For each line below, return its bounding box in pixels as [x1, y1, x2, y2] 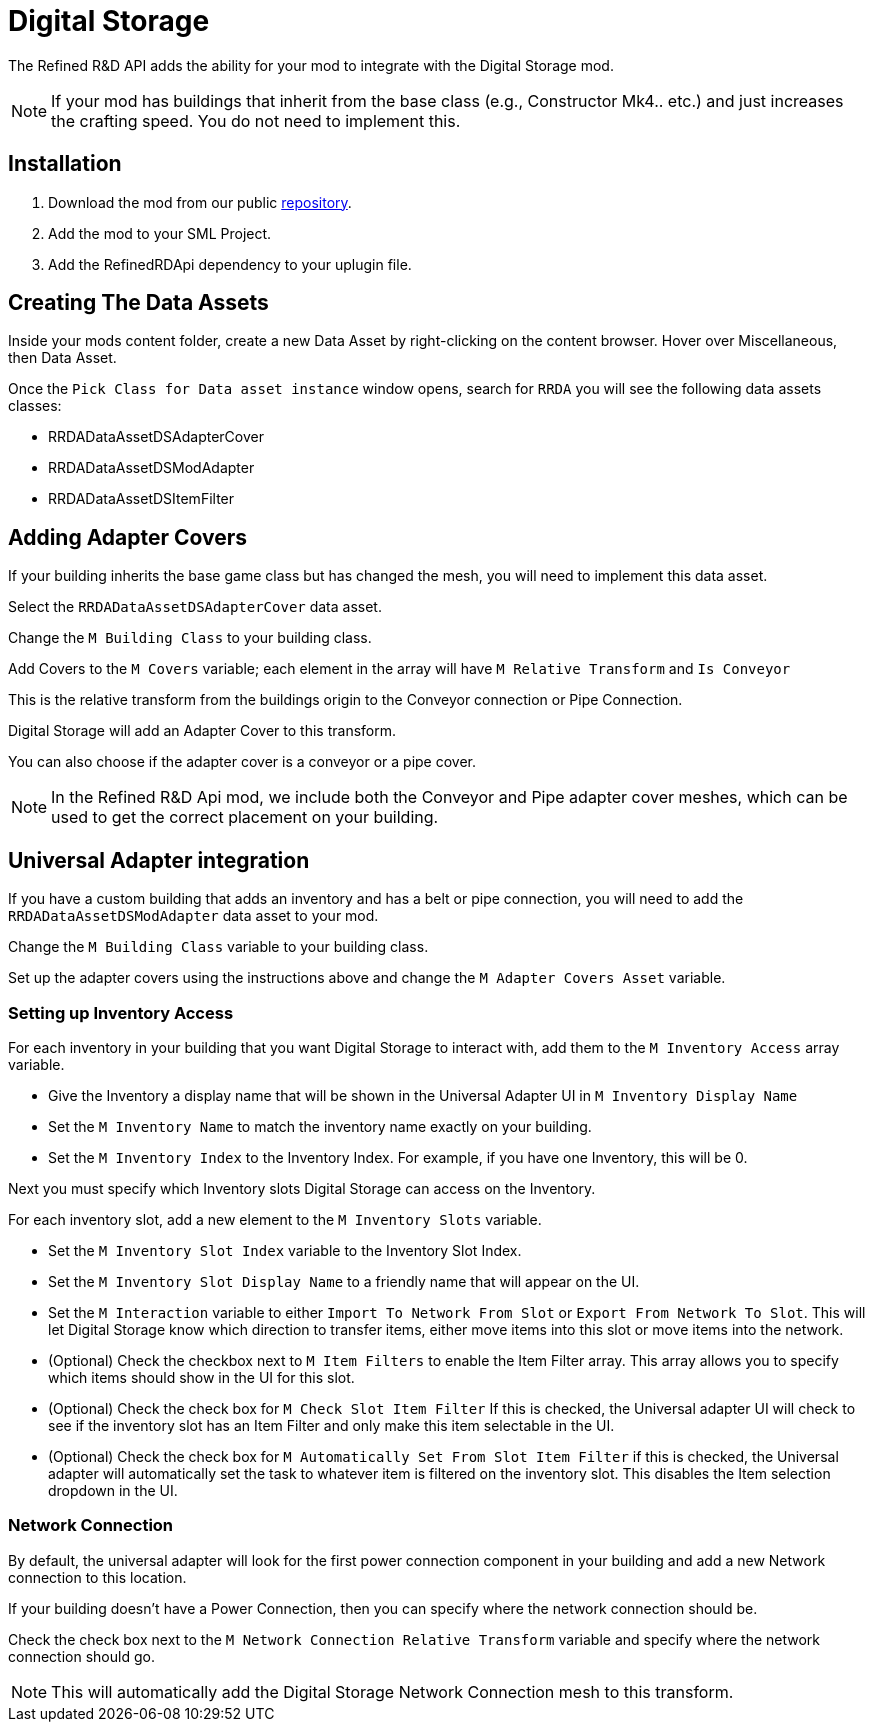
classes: [8, 397, 62, 415]
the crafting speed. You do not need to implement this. [51, 110, 461, 131]
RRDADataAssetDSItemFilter [48, 490, 235, 508]
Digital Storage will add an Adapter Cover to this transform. [8, 722, 396, 740]
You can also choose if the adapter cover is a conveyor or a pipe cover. [8, 753, 477, 771]
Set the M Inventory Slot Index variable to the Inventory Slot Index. [48, 1241, 522, 1259]
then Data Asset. [8, 349, 117, 367]
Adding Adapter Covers [8, 524, 248, 550]
